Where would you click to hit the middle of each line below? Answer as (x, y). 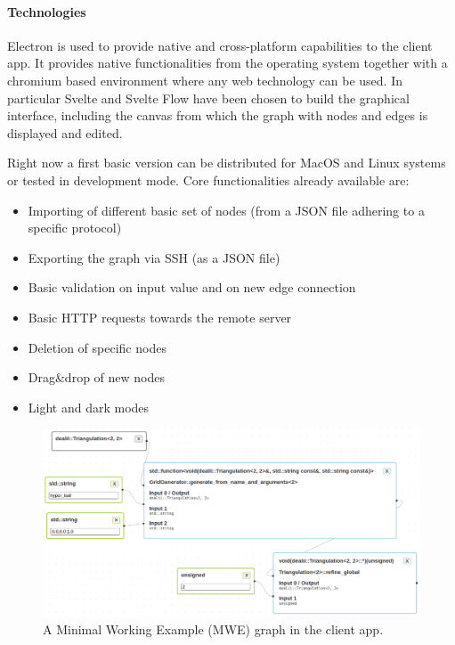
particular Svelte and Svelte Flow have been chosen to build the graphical (208, 98)
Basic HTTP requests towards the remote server (160, 317)
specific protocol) (75, 228)
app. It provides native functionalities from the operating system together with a (227, 63)
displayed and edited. (65, 132)
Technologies (47, 11)
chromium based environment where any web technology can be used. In (205, 80)
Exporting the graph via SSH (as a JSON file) (154, 257)
